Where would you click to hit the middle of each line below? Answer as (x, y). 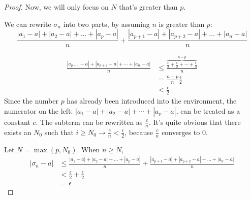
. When (88, 149)
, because (139, 132)
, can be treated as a (208, 110)
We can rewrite (28, 24)
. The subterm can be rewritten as (89, 122)
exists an (18, 132)
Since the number (31, 101)
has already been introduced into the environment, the (152, 101)
